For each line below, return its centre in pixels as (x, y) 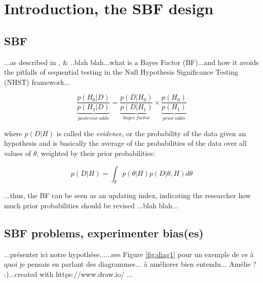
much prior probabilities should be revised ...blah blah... (91, 206)
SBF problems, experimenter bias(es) (104, 233)
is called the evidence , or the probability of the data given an (151, 133)
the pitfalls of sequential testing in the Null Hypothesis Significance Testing (121, 72)
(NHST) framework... (37, 82)
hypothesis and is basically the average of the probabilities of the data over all (125, 143)
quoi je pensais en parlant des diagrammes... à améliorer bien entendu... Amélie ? (130, 264)
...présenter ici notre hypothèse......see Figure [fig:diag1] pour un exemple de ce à (129, 254)
